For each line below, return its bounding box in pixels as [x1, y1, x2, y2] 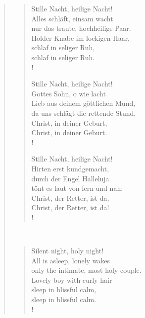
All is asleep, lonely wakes [31, 255, 110, 265]
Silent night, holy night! [31, 245, 104, 256]
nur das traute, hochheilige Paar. [31, 23, 131, 33]
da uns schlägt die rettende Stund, [31, 107, 136, 118]
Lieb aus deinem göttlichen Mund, [31, 98, 136, 108]
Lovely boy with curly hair [31, 274, 112, 285]
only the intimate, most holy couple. [31, 265, 142, 275]
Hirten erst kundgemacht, [31, 163, 109, 173]
